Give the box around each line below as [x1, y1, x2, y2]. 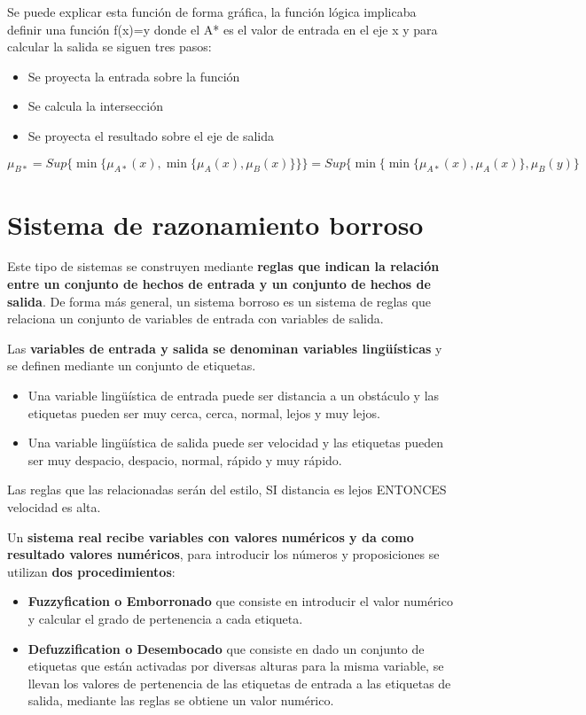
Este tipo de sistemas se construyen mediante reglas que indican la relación [7, 257, 440, 276]
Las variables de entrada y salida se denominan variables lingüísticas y [7, 338, 442, 357]
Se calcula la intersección [27, 97, 163, 115]
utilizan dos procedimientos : [7, 562, 176, 580]
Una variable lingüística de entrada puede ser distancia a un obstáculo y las [27, 386, 440, 405]
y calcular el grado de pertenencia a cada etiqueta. [27, 609, 303, 627]
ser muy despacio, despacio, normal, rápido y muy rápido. [27, 450, 342, 469]
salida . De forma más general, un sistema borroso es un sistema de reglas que [7, 291, 431, 310]
